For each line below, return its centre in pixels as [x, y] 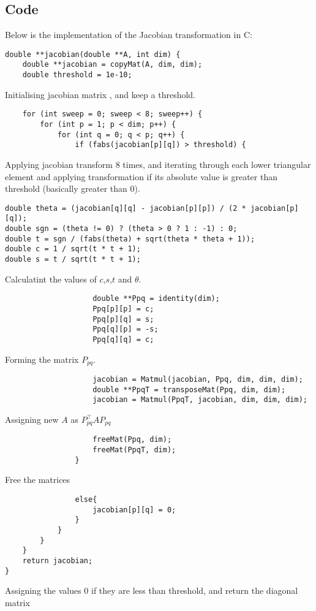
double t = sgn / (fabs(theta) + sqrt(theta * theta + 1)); [130, 239]
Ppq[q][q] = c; [123, 339]
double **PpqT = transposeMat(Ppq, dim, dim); [189, 389]
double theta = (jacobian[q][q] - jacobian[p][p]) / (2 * [126, 208]
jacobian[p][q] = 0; [134, 510]
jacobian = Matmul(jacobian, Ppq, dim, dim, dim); [198, 380]
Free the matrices [38, 480]
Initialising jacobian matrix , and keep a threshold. [100, 94]
